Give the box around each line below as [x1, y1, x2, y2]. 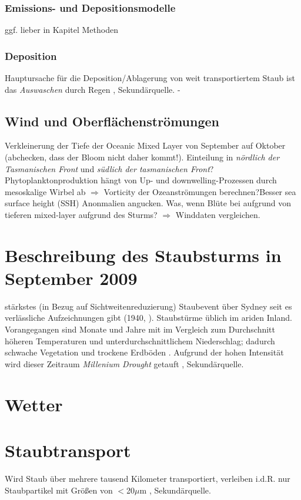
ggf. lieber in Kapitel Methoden [5, 24, 118, 36]
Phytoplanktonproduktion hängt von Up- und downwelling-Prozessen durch [5, 174, 277, 186]
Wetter [5, 392, 63, 416]
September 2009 [5, 266, 138, 290]
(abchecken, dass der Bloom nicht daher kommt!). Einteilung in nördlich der [5, 151, 280, 163]
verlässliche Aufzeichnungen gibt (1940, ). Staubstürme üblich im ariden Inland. [5, 311, 292, 324]
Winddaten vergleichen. [175, 208, 260, 220]
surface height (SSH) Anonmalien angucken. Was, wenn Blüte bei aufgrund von [5, 197, 291, 209]
